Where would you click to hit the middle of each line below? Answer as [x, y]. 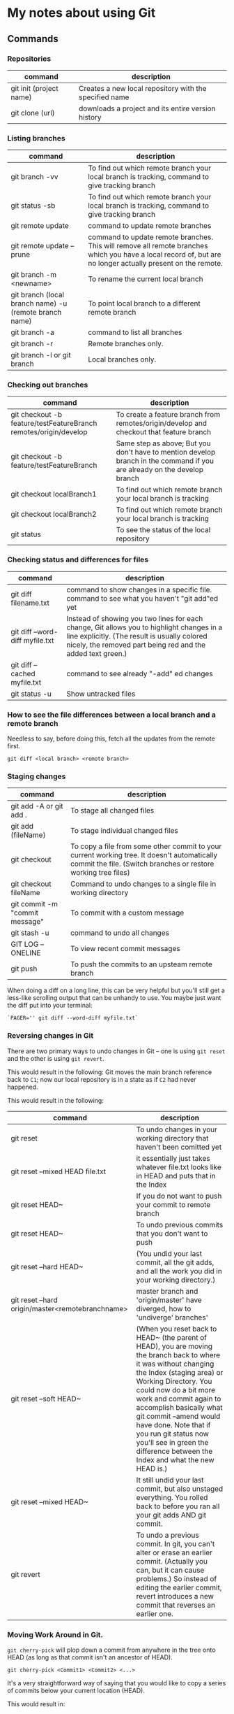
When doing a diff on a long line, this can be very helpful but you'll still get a [116, 990]
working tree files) [100, 873]
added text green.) [96, 653]
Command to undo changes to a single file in [143, 884]
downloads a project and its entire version [147, 108]
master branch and [167, 1291]
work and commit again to [179, 1399]
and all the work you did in [179, 1271]
